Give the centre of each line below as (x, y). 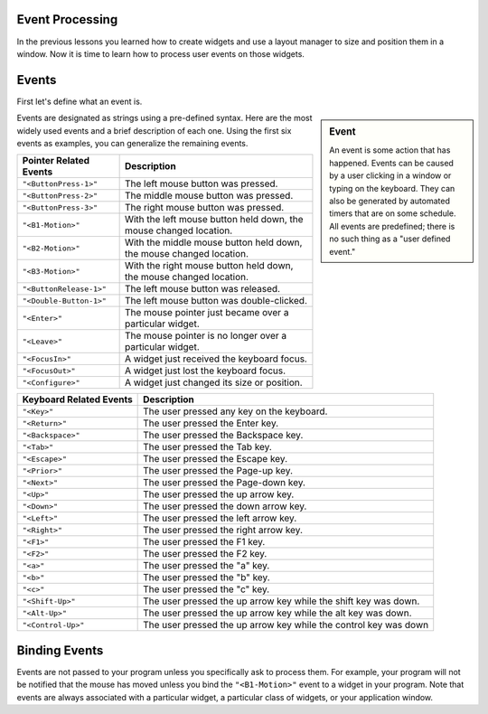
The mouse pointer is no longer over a (206, 336)
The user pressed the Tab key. (208, 447)
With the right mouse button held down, (209, 266)
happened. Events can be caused (391, 163)
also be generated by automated (390, 201)
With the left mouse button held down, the (214, 220)
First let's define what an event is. (80, 101)
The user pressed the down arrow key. (225, 506)
